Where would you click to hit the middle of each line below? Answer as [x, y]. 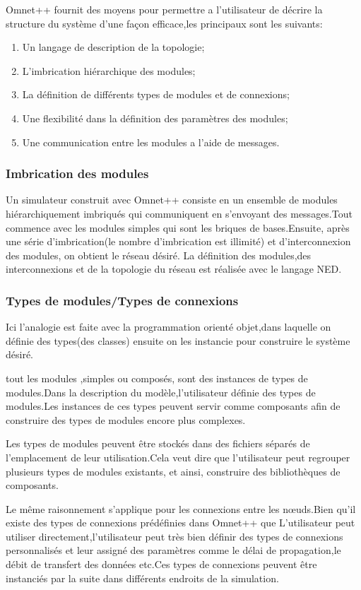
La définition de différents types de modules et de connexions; [156, 94]
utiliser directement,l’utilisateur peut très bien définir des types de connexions [174, 536]
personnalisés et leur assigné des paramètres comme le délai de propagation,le [173, 550]
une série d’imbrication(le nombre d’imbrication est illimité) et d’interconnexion [178, 241]
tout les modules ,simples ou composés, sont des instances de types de [157, 378]
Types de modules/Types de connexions [122, 300]
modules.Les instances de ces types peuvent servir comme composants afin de [173, 406]
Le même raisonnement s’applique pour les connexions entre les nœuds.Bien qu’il [181, 508]
